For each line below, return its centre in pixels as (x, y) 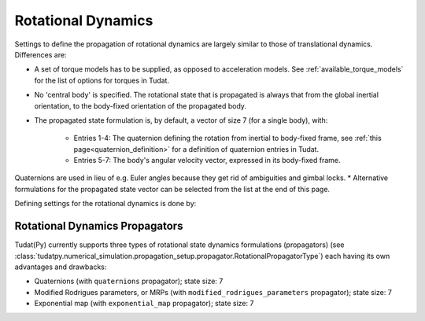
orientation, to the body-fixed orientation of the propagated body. (140, 105)
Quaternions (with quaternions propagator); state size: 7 (129, 281)
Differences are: (41, 54)
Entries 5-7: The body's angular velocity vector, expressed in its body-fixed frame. (207, 160)
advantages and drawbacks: (61, 267)
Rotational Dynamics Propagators (99, 226)
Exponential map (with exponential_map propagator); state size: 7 (144, 304)
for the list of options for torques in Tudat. (102, 80)
